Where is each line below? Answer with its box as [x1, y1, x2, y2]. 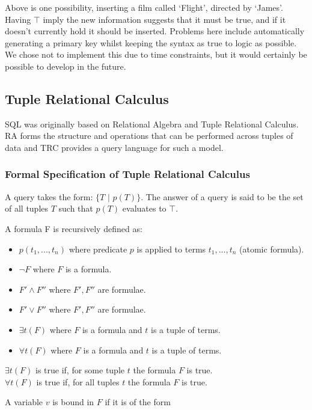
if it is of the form [105, 396, 171, 408]
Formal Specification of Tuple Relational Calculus [5, 167, 250, 182]
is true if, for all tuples [36, 375, 120, 388]
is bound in [52, 396, 94, 408]
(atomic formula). [239, 242, 304, 255]
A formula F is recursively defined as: [5, 222, 142, 234]
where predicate [69, 242, 127, 255]
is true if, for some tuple [35, 364, 125, 376]
